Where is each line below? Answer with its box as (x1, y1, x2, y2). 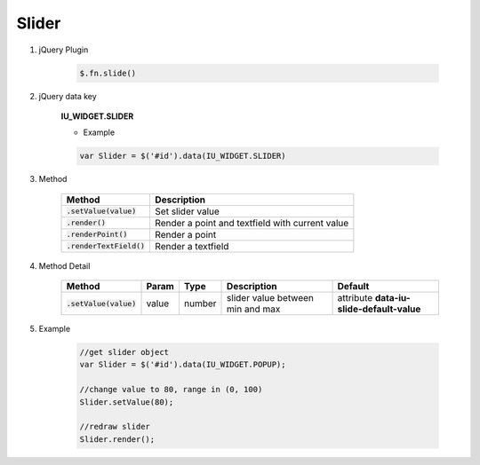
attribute (337, 292, 373, 304)
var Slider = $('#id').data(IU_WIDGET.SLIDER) (79, 151, 286, 162)
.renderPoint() (66, 230, 128, 240)
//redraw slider (79, 422, 151, 432)
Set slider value (155, 205, 220, 217)
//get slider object (79, 347, 169, 358)
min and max (227, 303, 281, 315)
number (183, 297, 217, 310)
